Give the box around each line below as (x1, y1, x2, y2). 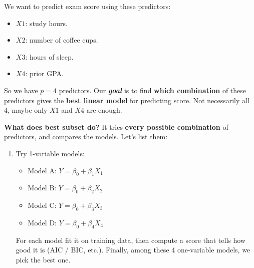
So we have (4, 85, 38, 95)
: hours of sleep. (25, 51, 74, 62)
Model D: (28, 217, 57, 227)
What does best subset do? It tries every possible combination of (4, 121, 228, 132)
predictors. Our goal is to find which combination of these (59, 85, 246, 95)
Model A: (28, 165, 57, 175)
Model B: (28, 182, 57, 193)
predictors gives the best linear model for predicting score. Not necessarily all (4, 95, 249, 105)
